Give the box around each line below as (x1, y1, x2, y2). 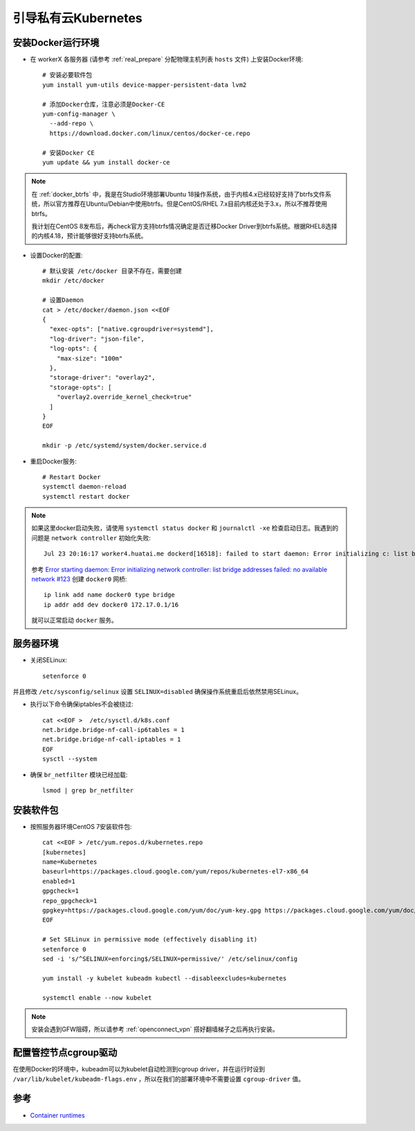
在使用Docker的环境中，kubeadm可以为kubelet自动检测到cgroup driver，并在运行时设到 (12, 1065, 266, 1074)
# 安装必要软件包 (42, 71, 93, 79)
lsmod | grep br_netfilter (42, 787, 134, 794)
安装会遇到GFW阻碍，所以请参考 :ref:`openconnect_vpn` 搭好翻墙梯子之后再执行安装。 (31, 1025, 279, 1033)
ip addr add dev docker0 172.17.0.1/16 (44, 600, 179, 609)
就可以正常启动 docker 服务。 (31, 616, 118, 625)
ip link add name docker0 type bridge (44, 591, 176, 599)
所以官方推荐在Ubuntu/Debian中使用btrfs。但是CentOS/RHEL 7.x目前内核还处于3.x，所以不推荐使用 (43, 199, 328, 208)
